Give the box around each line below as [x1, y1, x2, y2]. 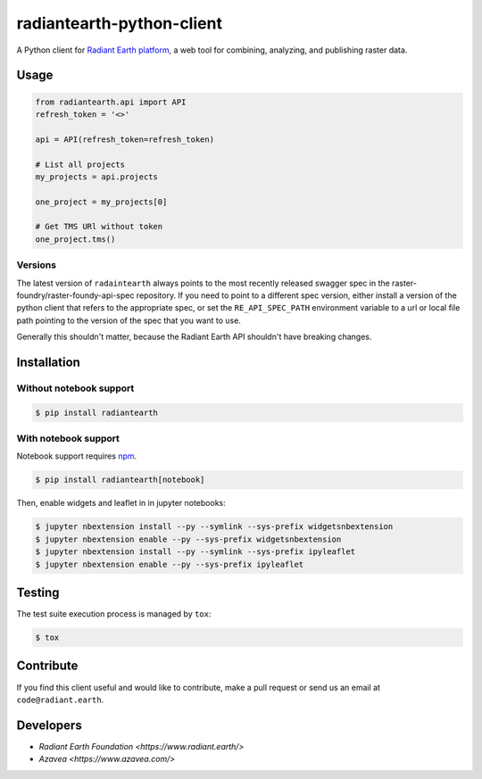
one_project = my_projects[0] [35, 196, 168, 207]
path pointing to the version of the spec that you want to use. [16, 315, 241, 326]
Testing [16, 584, 60, 600]
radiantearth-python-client [16, 13, 223, 33]
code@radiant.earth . [16, 694, 104, 705]
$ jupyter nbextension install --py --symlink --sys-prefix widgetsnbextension [35, 522, 394, 532]
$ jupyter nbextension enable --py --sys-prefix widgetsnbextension [35, 534, 342, 544]
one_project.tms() [35, 234, 116, 244]
